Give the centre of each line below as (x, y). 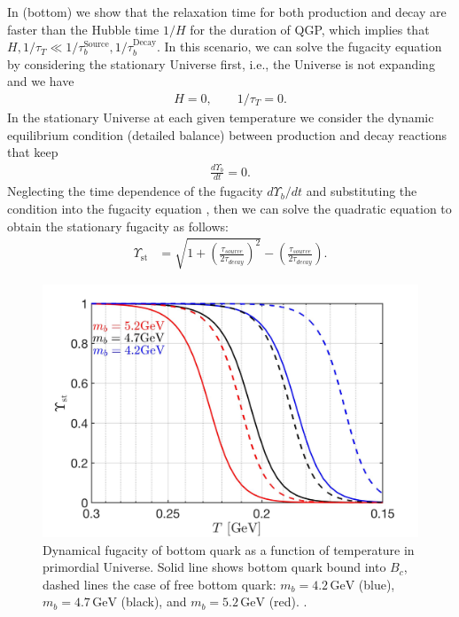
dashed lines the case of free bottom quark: (159, 584)
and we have (41, 81)
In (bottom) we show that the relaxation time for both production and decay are (227, 12)
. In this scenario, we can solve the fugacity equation (300, 47)
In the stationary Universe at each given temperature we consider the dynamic (221, 117)
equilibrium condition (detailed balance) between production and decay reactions (227, 134)
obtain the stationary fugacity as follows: (118, 226)
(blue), (377, 584)
